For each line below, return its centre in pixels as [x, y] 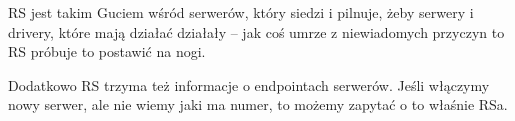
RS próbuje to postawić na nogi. [107, 51]
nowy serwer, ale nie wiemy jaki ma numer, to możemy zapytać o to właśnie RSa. [258, 104]
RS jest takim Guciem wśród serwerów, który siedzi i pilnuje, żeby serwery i [241, 12]
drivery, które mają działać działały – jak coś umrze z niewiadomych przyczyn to [256, 31]
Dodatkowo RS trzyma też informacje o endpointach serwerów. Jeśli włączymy [249, 84]
